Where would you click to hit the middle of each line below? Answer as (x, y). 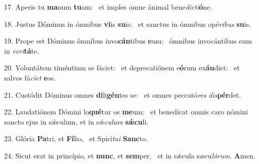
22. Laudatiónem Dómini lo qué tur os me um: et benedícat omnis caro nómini (126, 112)
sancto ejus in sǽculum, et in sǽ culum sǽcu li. (76, 121)
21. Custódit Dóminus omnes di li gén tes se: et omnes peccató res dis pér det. (123, 94)
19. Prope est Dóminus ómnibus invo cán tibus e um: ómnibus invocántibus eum (128, 41)
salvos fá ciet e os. (30, 77)
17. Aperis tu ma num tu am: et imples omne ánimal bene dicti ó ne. (108, 7)
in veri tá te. (22, 50)
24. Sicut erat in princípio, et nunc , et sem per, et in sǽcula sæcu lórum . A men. (130, 155)
